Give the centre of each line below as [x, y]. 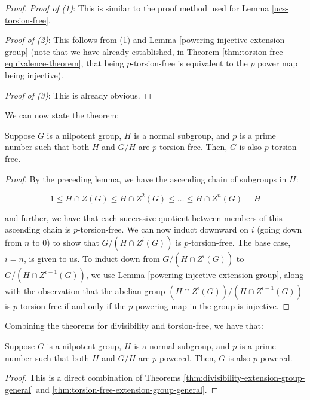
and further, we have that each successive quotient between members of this [144, 217]
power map [278, 63]
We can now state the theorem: [62, 115]
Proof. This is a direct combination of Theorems [93, 378]
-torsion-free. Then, [192, 147]
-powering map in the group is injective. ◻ [211, 305]
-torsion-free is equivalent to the [189, 63]
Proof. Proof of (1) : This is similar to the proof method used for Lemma [137, 8]
